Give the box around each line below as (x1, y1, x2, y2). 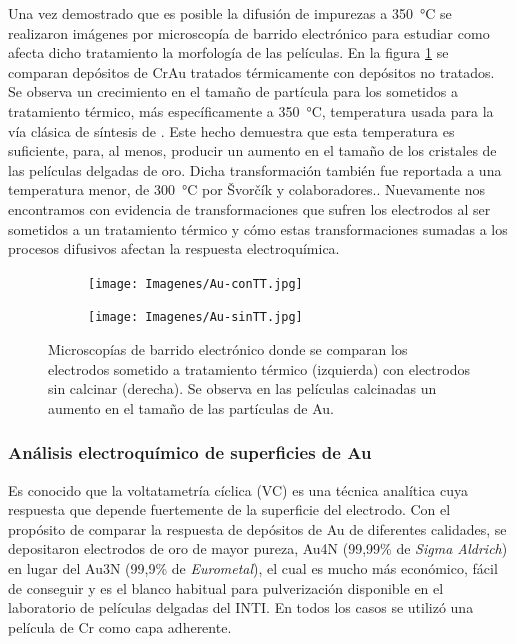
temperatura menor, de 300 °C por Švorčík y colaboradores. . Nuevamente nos (8, 179, 486, 200)
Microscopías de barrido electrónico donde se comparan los (48, 339, 408, 360)
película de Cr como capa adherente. (8, 616, 232, 637)
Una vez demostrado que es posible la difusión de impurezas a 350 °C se (8, 3, 452, 23)
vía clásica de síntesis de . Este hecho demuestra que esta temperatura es (8, 120, 455, 141)
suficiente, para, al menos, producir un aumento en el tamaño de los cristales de (8, 140, 497, 161)
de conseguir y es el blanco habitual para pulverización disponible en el (8, 577, 444, 598)
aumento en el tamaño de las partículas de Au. (48, 397, 335, 418)
